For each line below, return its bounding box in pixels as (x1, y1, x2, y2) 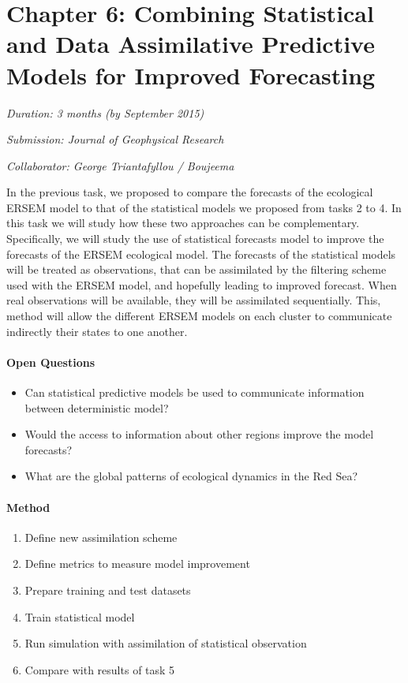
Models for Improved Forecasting (6, 58, 376, 91)
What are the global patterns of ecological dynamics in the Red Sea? (24, 468, 357, 484)
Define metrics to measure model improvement (24, 555, 250, 572)
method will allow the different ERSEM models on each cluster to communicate (6, 308, 392, 324)
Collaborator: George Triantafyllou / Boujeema (6, 157, 234, 174)
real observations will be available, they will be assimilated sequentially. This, (6, 292, 381, 308)
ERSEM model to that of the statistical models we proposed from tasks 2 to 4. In (6, 199, 402, 215)
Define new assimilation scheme (24, 528, 178, 545)
